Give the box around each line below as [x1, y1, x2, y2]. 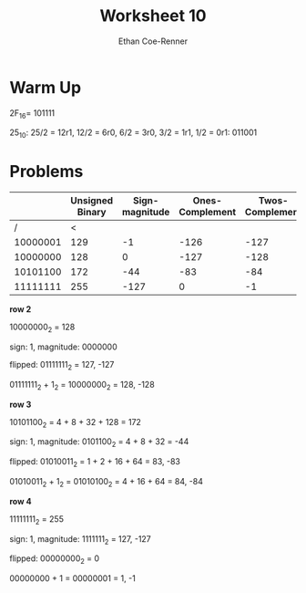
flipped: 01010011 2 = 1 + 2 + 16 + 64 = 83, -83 [9, 456, 180, 469]
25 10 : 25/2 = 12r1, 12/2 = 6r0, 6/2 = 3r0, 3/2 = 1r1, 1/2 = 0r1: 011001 [9, 127, 258, 140]
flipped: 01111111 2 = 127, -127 [9, 359, 115, 372]
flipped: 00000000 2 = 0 [9, 553, 100, 567]
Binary [76, 206, 107, 219]
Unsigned [70, 194, 114, 207]
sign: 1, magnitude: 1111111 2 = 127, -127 [9, 533, 152, 546]
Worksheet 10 [99, 5, 207, 26]
